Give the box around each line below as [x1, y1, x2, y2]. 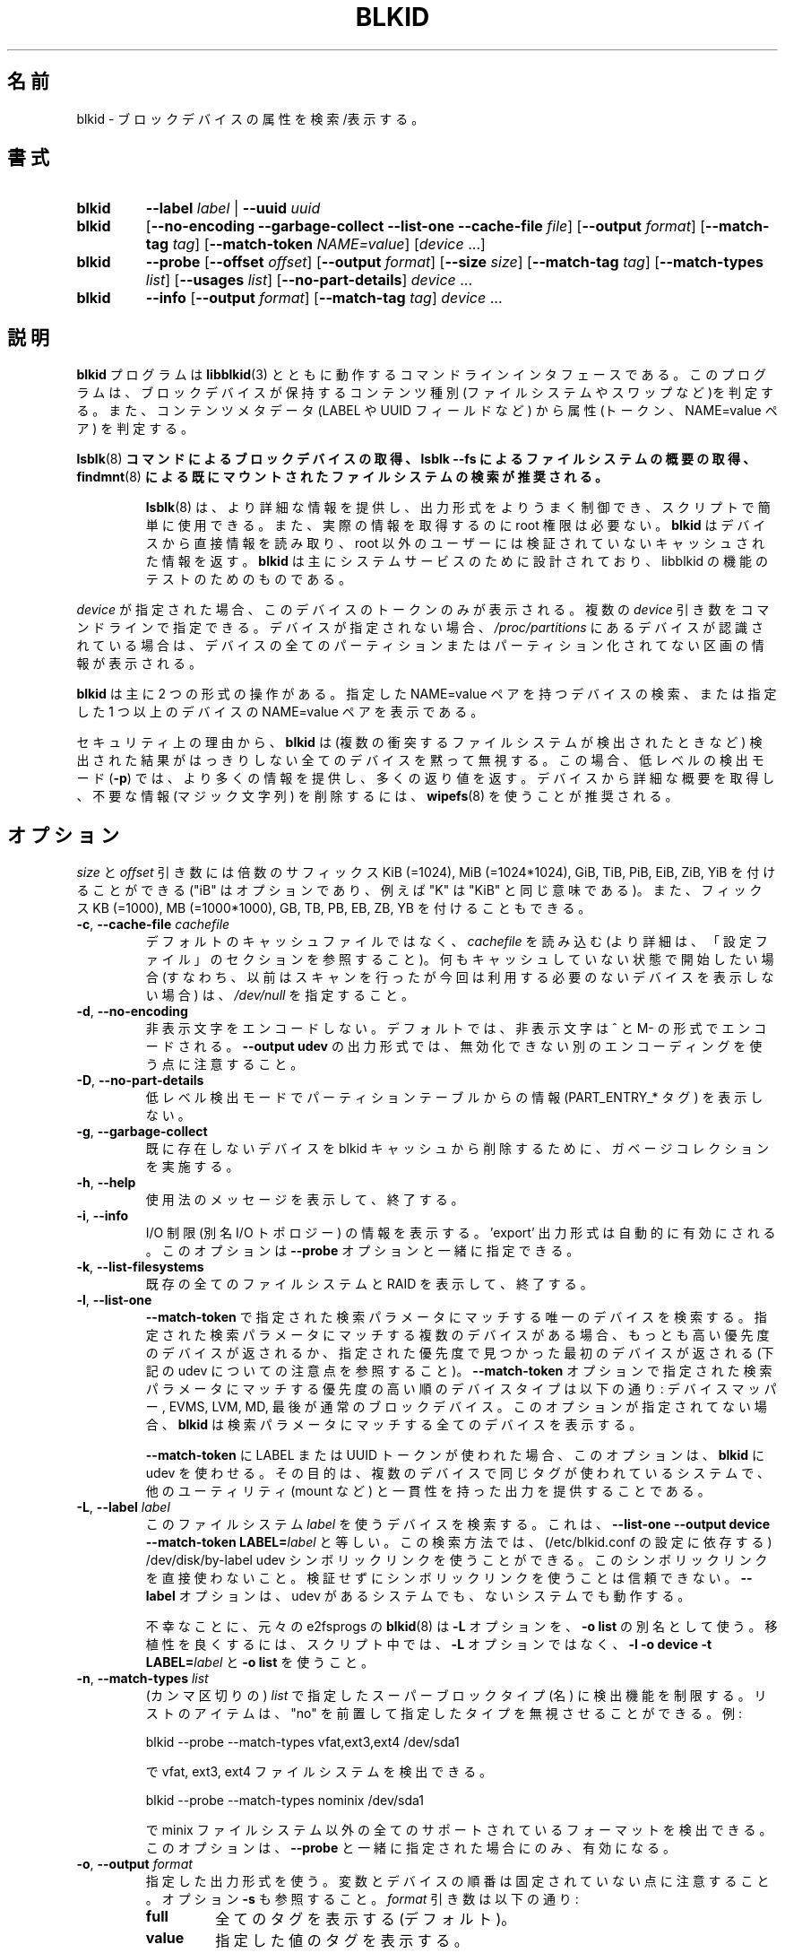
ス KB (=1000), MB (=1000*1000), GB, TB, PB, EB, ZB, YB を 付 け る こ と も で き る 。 [76, 900, 591, 916]
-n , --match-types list [76, 1671, 209, 1687]
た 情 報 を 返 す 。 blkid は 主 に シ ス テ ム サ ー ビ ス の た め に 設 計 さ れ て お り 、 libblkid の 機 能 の [145, 553, 768, 569]
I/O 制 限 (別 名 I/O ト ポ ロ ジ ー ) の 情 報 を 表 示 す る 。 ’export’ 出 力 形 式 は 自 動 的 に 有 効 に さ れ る [145, 1225, 776, 1241]
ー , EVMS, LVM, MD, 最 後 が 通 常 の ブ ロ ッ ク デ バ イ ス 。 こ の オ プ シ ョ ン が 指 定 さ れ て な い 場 [145, 1399, 767, 1415]
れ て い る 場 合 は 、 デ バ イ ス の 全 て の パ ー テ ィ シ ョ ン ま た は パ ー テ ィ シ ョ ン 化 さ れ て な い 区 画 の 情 [76, 638, 764, 654]
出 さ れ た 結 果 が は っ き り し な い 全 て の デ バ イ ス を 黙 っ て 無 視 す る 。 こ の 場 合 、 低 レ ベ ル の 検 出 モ [76, 752, 764, 768]
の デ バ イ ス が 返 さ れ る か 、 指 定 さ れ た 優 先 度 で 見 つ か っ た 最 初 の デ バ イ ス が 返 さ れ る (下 [145, 1345, 774, 1361]
